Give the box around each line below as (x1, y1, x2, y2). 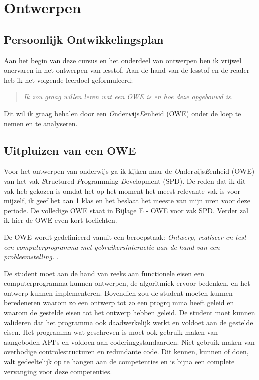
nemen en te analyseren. (4, 118, 78, 128)
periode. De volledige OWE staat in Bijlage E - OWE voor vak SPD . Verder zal (4, 205, 248, 215)
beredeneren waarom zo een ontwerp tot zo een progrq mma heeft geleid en (4, 297, 234, 308)
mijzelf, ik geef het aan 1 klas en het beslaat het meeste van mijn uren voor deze (4, 195, 250, 206)
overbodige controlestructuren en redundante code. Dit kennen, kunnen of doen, (4, 346, 249, 357)
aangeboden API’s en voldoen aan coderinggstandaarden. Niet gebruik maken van (4, 336, 255, 347)
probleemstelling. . (4, 251, 59, 262)
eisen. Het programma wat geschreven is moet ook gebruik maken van (4, 327, 218, 337)
